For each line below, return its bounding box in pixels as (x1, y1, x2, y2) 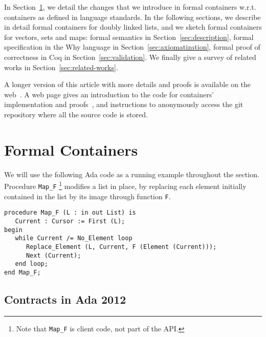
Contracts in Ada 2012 (4, 291, 126, 307)
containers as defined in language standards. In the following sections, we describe (4, 11, 261, 22)
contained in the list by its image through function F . (4, 191, 171, 201)
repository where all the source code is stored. (4, 109, 148, 119)
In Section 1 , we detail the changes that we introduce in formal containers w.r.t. (4, 2, 256, 12)
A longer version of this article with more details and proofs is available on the (4, 79, 251, 90)
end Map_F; (4, 268, 41, 276)
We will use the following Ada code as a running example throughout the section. (4, 168, 259, 179)
